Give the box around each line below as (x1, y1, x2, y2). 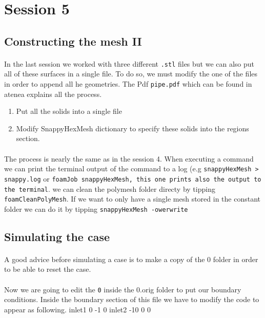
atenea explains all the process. (4, 88, 102, 99)
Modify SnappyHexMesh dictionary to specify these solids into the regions (16, 123, 249, 133)
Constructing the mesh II (4, 33, 142, 49)
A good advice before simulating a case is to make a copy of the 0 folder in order (4, 253, 258, 264)
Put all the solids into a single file (16, 106, 122, 116)
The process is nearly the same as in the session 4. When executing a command (4, 153, 254, 164)
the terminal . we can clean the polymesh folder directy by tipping (4, 183, 215, 194)
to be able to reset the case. (4, 264, 91, 274)
